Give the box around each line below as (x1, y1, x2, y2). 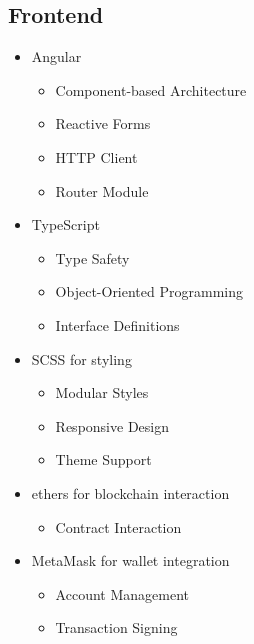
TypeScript (31, 214, 100, 235)
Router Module (55, 180, 149, 201)
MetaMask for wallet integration (31, 550, 230, 571)
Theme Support (55, 449, 152, 470)
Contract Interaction (55, 516, 182, 537)
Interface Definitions (55, 314, 180, 335)
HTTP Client (55, 146, 138, 167)
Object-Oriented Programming (55, 281, 243, 302)
